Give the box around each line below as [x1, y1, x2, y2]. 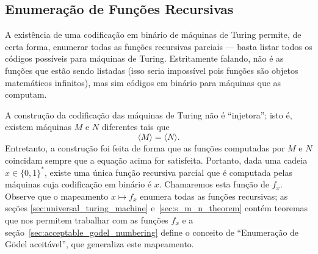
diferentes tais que [101, 120, 170, 133]
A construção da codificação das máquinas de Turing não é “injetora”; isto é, [5, 108, 292, 121]
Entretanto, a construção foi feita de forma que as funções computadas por [5, 141, 285, 154]
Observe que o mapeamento [5, 189, 109, 202]
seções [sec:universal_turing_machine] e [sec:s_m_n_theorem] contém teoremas [5, 201, 308, 214]
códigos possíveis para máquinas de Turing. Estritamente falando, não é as [5, 52, 284, 65]
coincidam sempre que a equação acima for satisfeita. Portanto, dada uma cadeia [5, 153, 308, 166]
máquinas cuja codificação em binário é [5, 178, 152, 191]
